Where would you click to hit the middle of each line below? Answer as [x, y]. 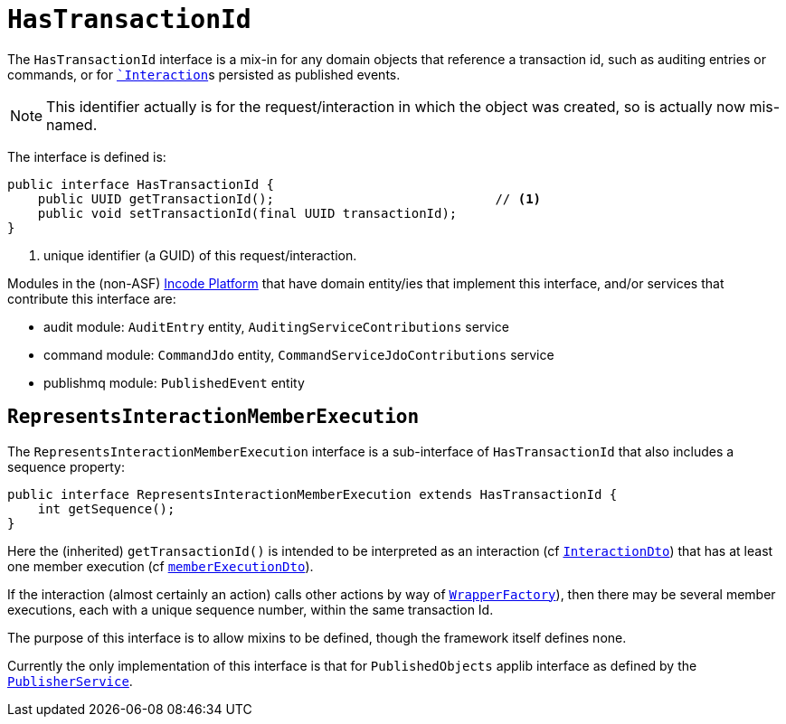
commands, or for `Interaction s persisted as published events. [204, 74]
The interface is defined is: [87, 156]
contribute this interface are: [92, 298]
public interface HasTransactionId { [141, 184]
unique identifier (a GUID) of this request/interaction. [200, 255]
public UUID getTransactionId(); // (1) [289, 198]
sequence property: [66, 466]
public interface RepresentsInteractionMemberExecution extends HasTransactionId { [313, 494]
